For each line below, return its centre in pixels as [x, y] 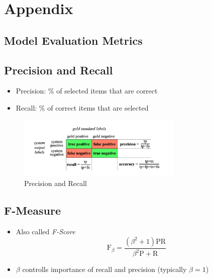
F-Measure [32, 210]
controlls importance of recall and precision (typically [104, 269]
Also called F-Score [45, 231]
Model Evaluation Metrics [73, 40]
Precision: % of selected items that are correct [87, 91]
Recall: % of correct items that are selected [82, 107]
